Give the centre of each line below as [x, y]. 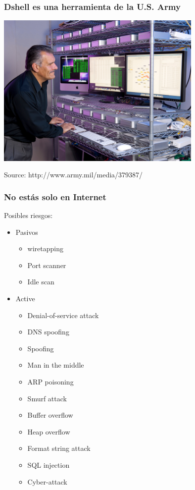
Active [25, 299]
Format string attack [59, 448]
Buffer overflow [50, 415]
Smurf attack [47, 398]
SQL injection [49, 464]
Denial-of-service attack [63, 315]
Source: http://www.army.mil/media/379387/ [73, 175]
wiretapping [45, 248]
